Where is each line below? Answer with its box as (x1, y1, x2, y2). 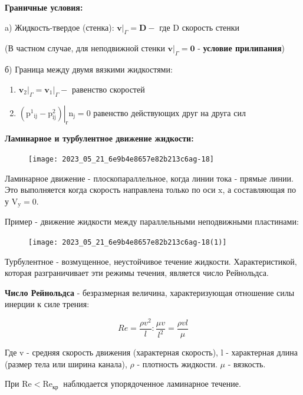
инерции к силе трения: (5, 298, 90, 310)
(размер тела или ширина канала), (5, 357, 127, 370)
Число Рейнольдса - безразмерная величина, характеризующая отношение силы (5, 286, 295, 298)
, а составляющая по (222, 183, 297, 196)
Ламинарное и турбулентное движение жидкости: (5, 132, 194, 144)
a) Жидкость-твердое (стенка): (5, 21, 114, 33)
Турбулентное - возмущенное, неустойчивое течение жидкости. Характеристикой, (5, 255, 297, 267)
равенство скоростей (72, 83, 145, 95)
